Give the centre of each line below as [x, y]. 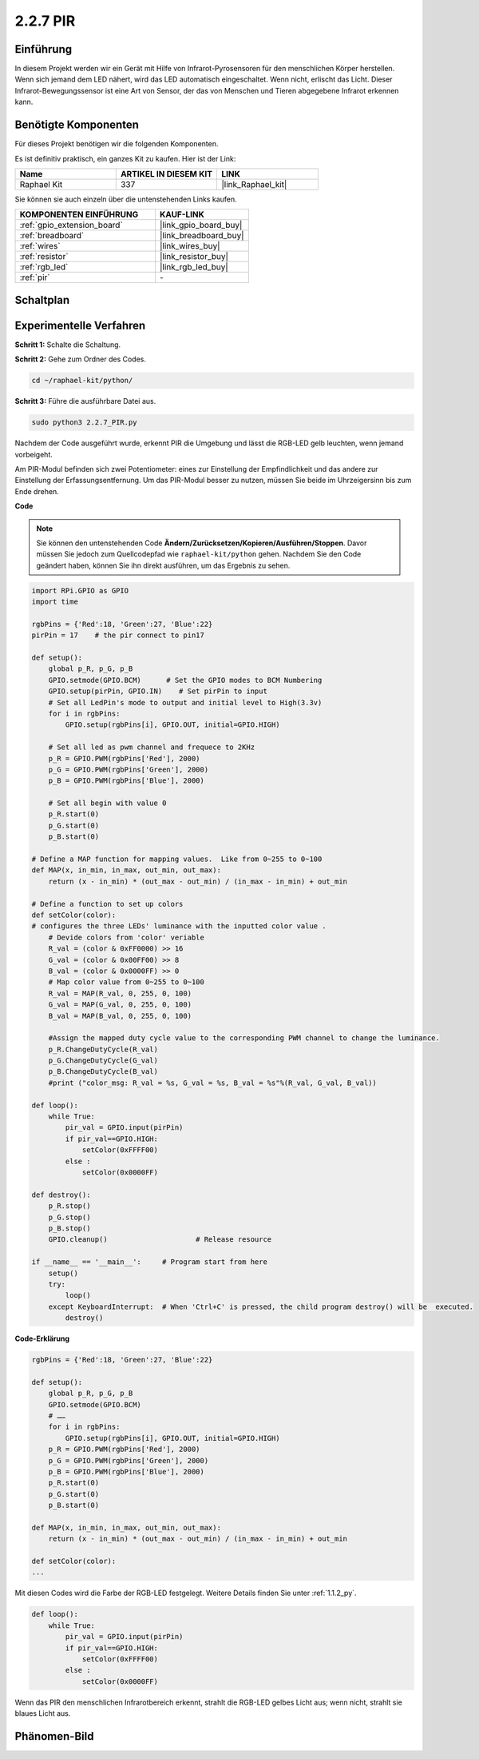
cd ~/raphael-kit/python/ [82, 381]
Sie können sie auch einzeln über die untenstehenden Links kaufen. [126, 199]
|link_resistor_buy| [194, 257]
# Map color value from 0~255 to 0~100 [127, 982]
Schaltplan [42, 300]
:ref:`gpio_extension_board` [71, 225]
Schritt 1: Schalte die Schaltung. [68, 345]
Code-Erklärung [42, 1338]
